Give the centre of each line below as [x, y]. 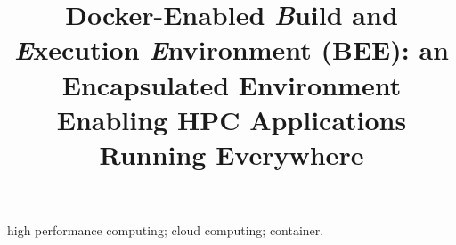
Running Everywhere [232, 154]
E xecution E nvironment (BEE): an [231, 50]
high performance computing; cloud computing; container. [166, 230]
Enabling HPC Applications [232, 119]
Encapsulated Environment [232, 84]
